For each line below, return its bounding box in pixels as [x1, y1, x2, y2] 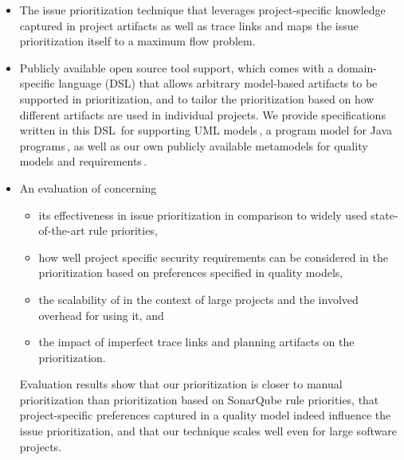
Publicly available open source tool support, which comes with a [19, 59, 334, 76]
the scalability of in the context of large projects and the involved [38, 290, 359, 307]
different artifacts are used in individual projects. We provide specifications [19, 106, 386, 123]
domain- [337, 59, 377, 76]
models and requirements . [19, 153, 147, 170]
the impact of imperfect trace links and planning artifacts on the [38, 333, 355, 350]
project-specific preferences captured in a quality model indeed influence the [19, 407, 391, 423]
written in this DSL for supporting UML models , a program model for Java [19, 122, 392, 138]
